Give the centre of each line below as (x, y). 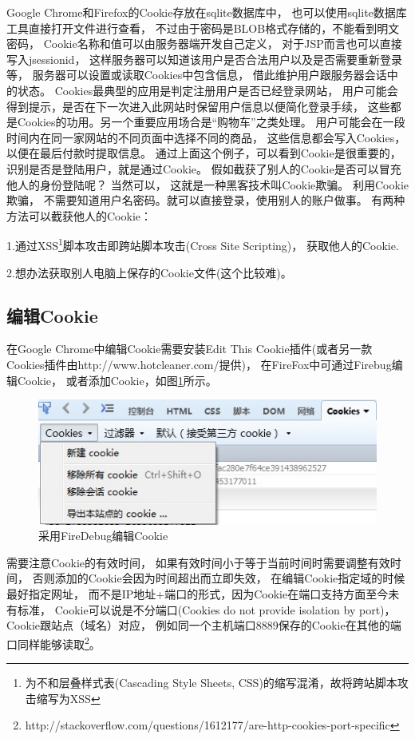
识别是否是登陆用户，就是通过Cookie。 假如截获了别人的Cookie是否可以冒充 (204, 168)
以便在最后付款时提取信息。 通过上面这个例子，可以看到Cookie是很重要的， (204, 153)
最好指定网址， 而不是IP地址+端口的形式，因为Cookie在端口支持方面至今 (198, 594)
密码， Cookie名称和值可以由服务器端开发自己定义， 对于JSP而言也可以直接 (204, 44)
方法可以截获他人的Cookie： (79, 215)
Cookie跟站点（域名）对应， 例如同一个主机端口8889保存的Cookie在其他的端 (204, 625)
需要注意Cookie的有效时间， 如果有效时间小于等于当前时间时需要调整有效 (198, 562)
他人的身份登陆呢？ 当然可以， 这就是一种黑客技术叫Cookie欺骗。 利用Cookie (207, 184)
